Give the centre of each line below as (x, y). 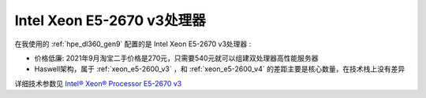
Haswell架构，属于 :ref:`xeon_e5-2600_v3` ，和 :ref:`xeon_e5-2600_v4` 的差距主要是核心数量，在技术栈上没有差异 (220, 69)
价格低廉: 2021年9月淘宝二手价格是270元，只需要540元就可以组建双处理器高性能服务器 (176, 58)
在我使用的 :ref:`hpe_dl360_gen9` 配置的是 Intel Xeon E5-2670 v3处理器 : (133, 44)
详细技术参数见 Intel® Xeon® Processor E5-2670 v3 (98, 83)
